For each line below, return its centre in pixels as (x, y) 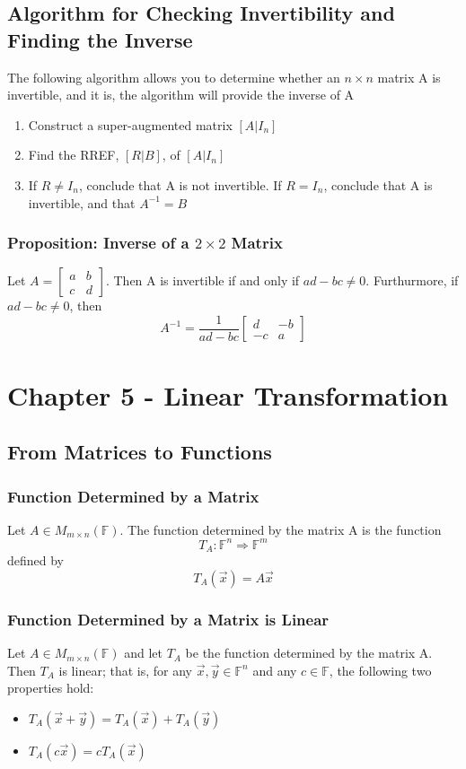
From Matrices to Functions (140, 452)
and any (275, 670)
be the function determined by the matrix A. (309, 653)
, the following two (380, 670)
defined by (36, 560)
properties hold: (51, 688)
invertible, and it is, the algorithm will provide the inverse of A (181, 95)
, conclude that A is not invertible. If (180, 184)
